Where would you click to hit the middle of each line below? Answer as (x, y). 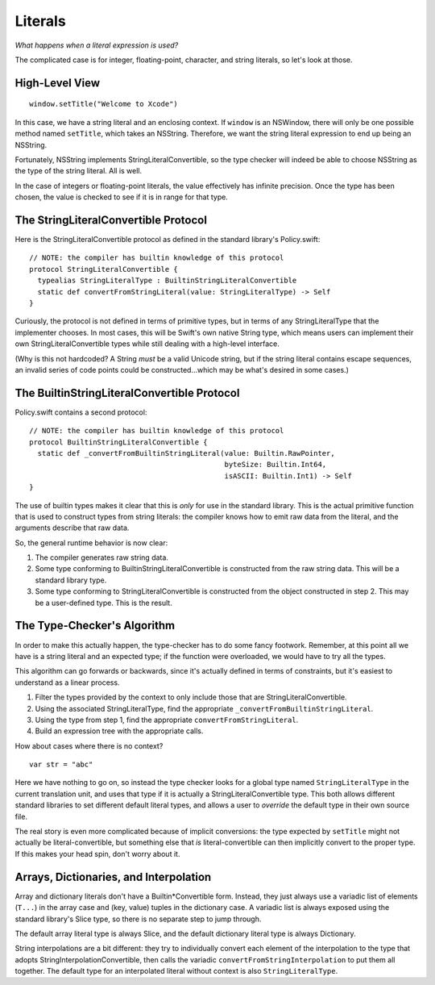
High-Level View (58, 83)
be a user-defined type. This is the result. (104, 603)
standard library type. (71, 580)
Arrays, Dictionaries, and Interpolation (113, 876)
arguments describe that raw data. (72, 528)
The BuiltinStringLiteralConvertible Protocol (127, 392)
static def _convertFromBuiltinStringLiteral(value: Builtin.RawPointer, (186, 453)
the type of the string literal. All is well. (79, 171)
